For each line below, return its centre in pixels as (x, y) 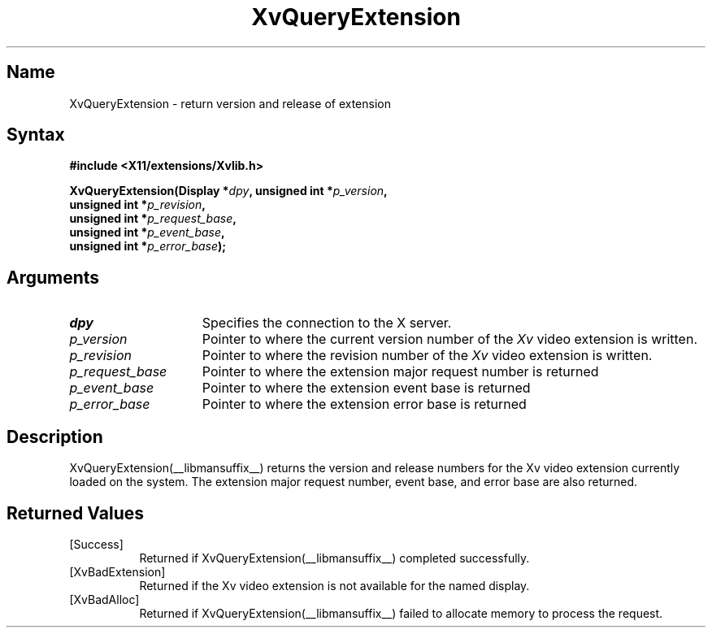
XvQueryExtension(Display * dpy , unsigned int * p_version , (228, 191)
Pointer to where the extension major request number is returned (400, 372)
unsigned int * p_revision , (137, 205)
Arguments (53, 277)
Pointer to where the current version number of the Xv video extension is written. (449, 339)
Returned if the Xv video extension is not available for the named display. (334, 585)
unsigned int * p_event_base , (147, 232)
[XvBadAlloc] (104, 599)
